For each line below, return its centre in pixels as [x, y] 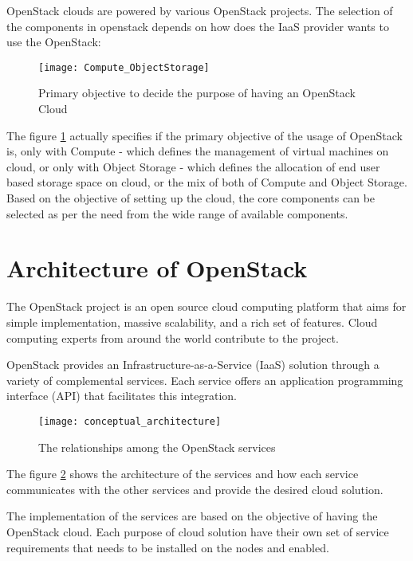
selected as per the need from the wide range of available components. [177, 213]
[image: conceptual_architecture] [130, 421]
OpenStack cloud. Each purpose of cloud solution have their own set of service [198, 531]
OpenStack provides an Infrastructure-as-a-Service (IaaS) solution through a [193, 365]
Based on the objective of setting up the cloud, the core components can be [191, 198]
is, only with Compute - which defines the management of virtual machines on [198, 151]
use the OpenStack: [54, 42]
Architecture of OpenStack [157, 268]
